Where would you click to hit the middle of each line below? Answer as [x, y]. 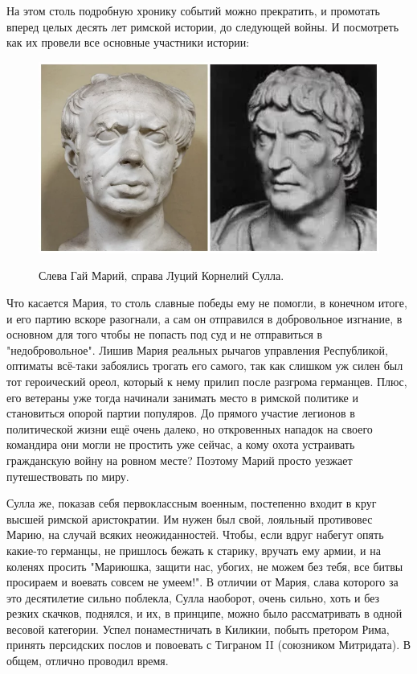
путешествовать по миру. [68, 476]
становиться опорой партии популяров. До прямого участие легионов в [181, 413]
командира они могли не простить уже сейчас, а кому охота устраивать [181, 444]
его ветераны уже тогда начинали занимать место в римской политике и [182, 397]
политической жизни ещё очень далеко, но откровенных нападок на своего [190, 428]
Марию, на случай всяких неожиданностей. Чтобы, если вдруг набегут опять [195, 534]
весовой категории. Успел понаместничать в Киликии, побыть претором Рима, [198, 629]
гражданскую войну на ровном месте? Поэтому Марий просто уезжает [180, 460]
